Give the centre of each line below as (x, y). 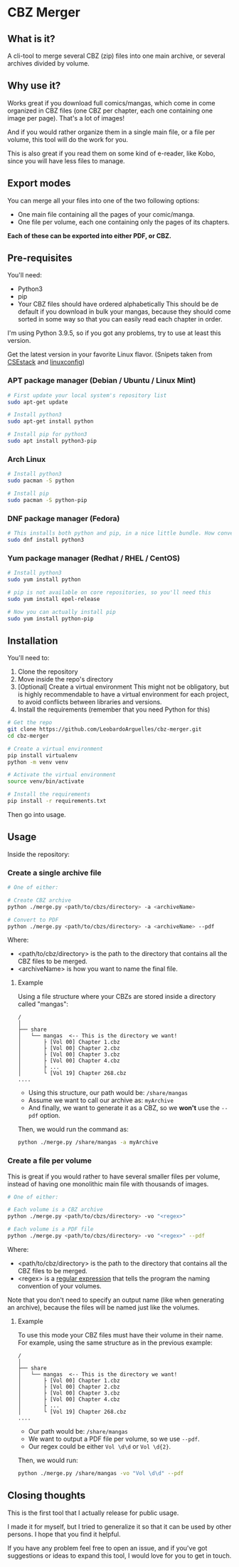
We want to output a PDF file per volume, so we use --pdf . (114, 1439)
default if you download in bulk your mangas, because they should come (124, 312)
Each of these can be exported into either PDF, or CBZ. (90, 235)
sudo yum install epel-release (54, 599)
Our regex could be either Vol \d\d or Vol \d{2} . (100, 1446)
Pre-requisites (40, 258)
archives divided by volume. (49, 63)
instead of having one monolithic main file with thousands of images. (108, 1183)
